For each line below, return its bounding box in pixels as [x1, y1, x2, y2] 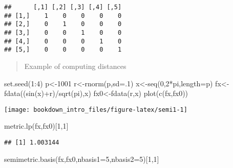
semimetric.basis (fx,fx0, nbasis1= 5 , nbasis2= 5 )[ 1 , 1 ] [4, 153, 159, 164]
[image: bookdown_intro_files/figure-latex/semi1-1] [4, 106, 187, 113]
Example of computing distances [24, 60, 126, 71]
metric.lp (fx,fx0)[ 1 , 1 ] [4, 121, 69, 131]
